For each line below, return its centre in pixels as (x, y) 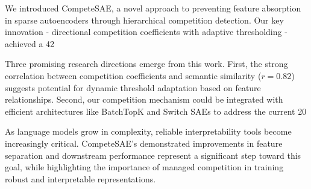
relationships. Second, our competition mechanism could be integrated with (144, 99)
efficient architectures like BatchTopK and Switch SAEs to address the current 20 (156, 111)
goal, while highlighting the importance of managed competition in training (144, 167)
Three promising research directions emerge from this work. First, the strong (146, 64)
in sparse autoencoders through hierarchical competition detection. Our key (144, 20)
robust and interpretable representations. (80, 178)
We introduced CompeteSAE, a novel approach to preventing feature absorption (153, 8)
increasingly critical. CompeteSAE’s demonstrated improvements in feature (144, 143)
